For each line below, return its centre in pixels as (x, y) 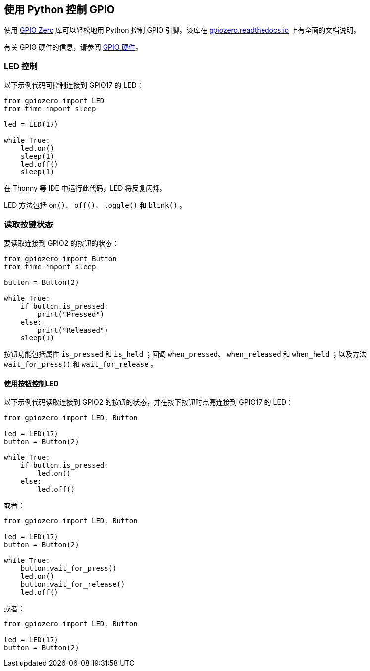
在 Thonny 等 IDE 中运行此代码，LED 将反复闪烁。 (85, 188)
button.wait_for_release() (73, 585)
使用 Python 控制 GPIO (59, 10)
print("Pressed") (71, 314)
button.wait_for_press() (69, 569)
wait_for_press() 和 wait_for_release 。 (81, 364)
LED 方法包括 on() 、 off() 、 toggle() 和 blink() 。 (95, 205)
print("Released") (73, 330)
